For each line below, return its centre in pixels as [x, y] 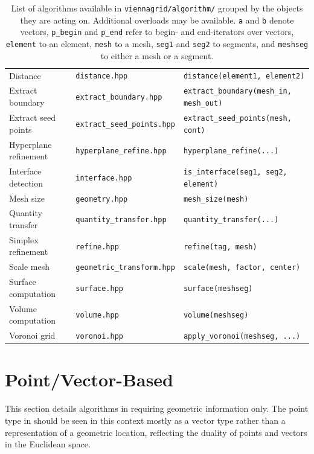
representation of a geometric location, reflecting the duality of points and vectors [156, 432]
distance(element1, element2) [244, 76]
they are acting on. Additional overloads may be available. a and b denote [157, 20]
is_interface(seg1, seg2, [235, 172]
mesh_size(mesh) [216, 199]
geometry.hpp [102, 199]
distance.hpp [102, 76]
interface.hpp [104, 178]
